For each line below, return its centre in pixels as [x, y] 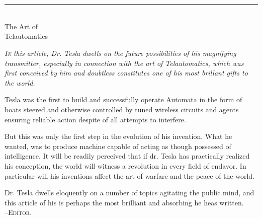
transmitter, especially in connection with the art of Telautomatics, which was [124, 63]
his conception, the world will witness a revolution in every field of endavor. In [125, 165]
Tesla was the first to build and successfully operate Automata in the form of [123, 99]
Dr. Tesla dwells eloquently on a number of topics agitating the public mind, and [129, 193]
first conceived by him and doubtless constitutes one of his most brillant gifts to [126, 73]
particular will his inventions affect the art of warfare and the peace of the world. [129, 175]
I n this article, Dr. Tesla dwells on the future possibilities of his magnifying [120, 53]
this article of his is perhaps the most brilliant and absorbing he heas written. [124, 202]
